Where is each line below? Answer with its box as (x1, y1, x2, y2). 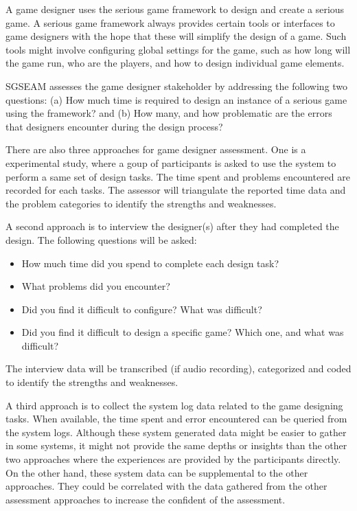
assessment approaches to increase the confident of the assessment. (5, 492, 286, 506)
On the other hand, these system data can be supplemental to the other (5, 465, 308, 479)
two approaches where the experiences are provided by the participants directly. (5, 452, 341, 466)
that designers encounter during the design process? (5, 119, 223, 133)
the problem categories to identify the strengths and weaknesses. (5, 196, 277, 210)
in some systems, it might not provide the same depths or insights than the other (5, 438, 347, 453)
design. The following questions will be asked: (5, 232, 197, 247)
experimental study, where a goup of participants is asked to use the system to (5, 155, 336, 170)
